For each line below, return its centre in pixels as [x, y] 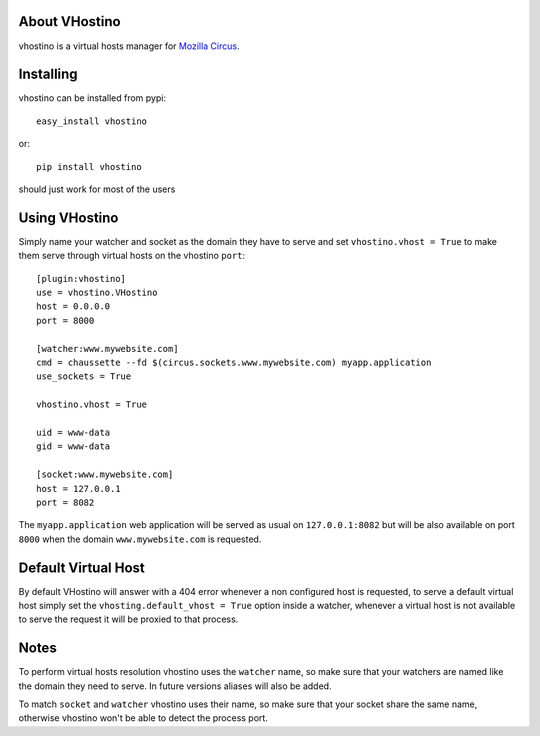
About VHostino [69, 21]
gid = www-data [73, 446]
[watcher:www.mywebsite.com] [107, 348]
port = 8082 [65, 502]
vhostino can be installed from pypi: [92, 98]
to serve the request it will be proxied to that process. [128, 619]
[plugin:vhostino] [81, 278]
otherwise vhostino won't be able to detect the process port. [143, 718]
